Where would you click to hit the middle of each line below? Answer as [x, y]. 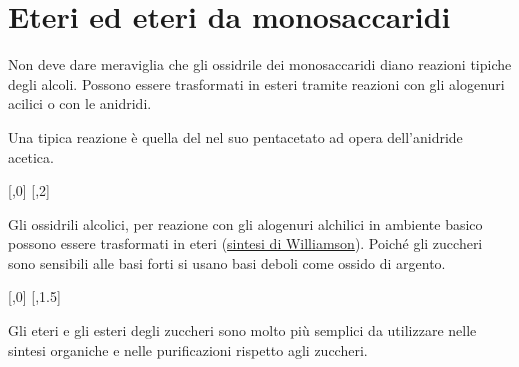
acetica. [31, 156]
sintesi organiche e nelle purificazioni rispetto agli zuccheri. [188, 349]
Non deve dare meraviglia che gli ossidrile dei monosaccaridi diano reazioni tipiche [260, 64]
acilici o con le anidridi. [80, 103]
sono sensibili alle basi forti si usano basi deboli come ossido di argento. [227, 262]
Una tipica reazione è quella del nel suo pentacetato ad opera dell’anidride [235, 136]
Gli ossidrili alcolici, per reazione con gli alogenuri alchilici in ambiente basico [245, 223]
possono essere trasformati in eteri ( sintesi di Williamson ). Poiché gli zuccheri [245, 243]
